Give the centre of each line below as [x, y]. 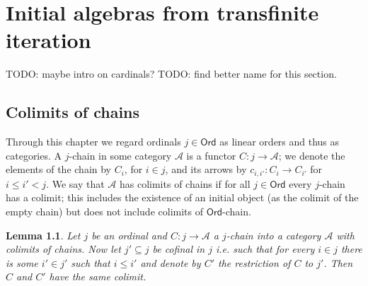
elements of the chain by [59, 169]
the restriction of [254, 262]
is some [22, 262]
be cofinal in [179, 249]
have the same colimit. [98, 276]
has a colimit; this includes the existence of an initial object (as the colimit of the [182, 197]
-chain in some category [120, 155]
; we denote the [312, 155]
